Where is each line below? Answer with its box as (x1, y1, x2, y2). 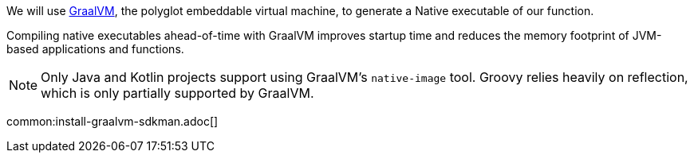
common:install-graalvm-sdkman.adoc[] (6, 114, 219, 128)
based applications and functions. (6, 42, 184, 56)
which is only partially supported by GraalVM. (41, 85, 314, 101)
